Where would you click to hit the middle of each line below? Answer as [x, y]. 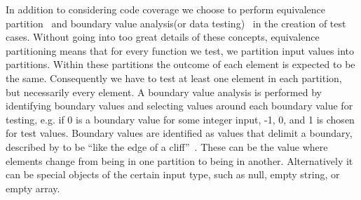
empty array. [33, 188]
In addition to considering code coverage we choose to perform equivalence [166, 9]
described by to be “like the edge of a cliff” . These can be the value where [167, 146]
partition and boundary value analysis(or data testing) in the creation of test [176, 23]
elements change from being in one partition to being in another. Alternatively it [179, 160]
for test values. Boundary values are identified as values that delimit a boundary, [179, 133]
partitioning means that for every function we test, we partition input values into [180, 50]
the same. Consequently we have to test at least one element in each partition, [174, 78]
